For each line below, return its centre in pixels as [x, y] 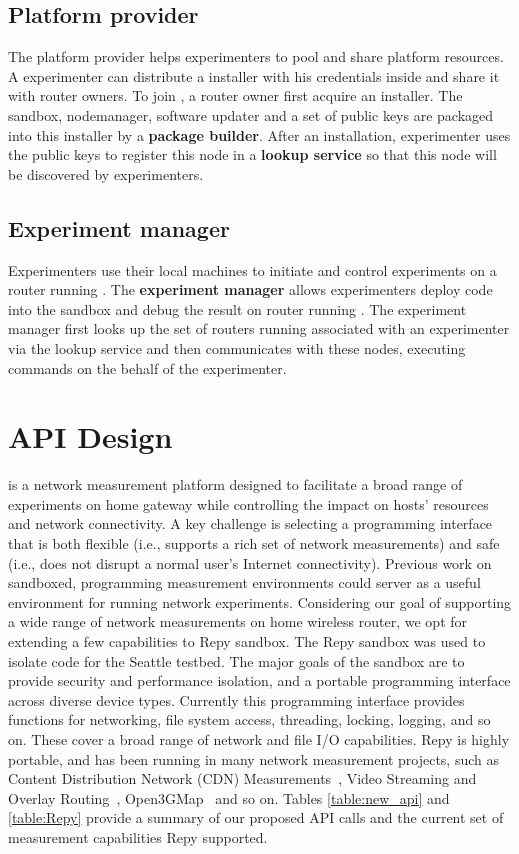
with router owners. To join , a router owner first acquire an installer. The [235, 95]
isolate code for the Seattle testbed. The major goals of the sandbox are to [236, 660]
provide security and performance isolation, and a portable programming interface [259, 680]
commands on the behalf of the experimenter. [147, 367]
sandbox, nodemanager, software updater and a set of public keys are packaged [251, 114]
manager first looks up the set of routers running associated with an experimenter [259, 328]
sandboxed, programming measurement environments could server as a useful [244, 582]
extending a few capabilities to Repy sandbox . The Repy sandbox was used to [247, 641]
